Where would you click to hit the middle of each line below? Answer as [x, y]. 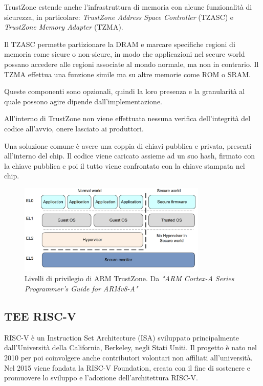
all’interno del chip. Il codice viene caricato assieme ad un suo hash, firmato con [130, 156]
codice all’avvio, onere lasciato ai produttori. [74, 128]
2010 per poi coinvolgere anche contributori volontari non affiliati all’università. [128, 358]
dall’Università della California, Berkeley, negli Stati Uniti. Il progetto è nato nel [130, 347]
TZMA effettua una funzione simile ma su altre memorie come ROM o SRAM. [128, 74]
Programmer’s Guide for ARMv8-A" [81, 289]
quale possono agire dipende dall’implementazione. [83, 101]
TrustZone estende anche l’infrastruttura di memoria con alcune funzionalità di [128, 7]
